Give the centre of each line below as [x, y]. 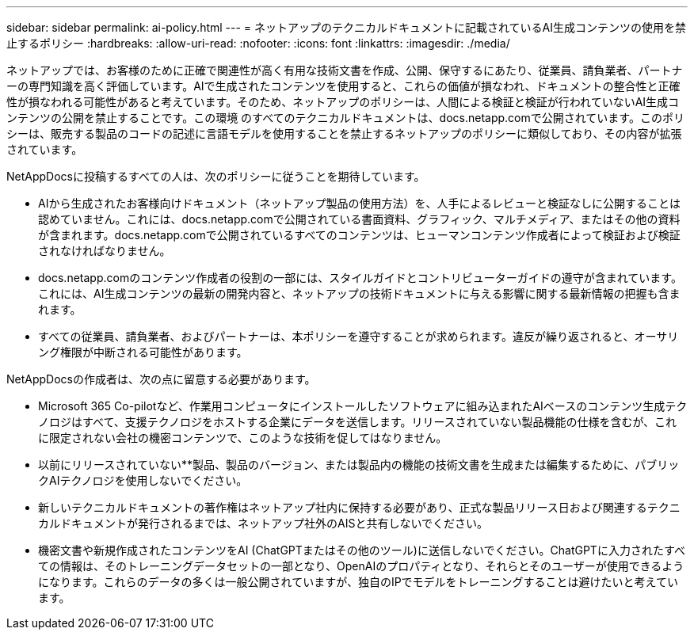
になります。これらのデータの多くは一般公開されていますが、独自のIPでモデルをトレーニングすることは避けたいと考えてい [358, 582]
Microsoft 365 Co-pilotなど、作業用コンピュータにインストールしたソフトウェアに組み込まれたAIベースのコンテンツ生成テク [363, 406]
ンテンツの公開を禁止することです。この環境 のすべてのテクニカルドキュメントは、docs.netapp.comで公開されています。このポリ [345, 118]
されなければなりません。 [105, 251]
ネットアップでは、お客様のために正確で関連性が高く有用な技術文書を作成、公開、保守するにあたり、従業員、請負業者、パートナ [345, 70]
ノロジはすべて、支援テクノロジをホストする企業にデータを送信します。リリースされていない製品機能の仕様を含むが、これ [358, 422]
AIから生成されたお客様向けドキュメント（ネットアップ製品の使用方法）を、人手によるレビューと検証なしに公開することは [359, 203]
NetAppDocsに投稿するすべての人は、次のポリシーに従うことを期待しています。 [216, 176]
